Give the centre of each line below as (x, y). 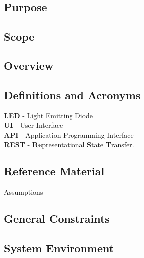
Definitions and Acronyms (72, 94)
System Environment (59, 247)
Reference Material (54, 171)
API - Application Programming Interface (69, 134)
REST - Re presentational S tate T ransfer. (69, 144)
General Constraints (57, 219)
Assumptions (24, 192)
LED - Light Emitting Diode (49, 115)
